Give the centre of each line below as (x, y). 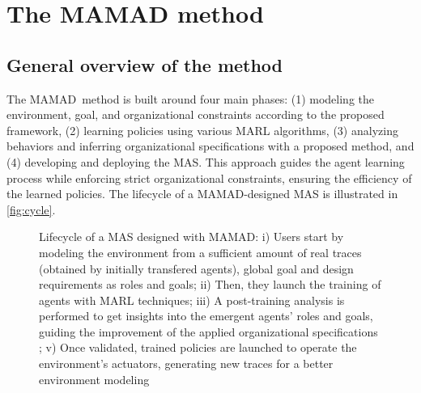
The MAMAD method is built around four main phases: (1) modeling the (190, 98)
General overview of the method (145, 64)
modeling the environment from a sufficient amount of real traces (200, 252)
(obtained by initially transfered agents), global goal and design (196, 268)
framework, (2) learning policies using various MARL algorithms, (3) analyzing (202, 130)
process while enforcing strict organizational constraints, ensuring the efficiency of (209, 177)
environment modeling (94, 379)
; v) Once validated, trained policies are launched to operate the (198, 347)
